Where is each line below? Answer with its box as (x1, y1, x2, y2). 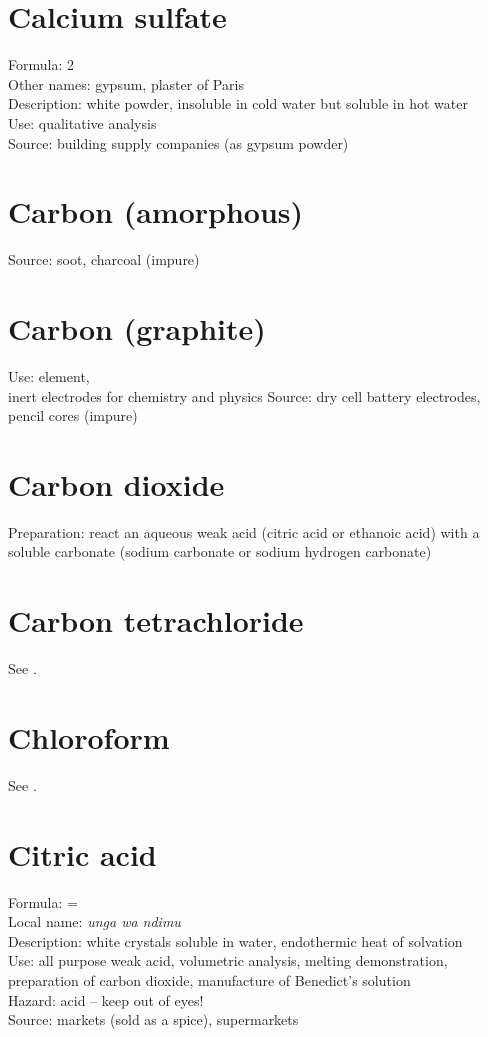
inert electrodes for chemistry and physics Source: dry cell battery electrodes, (8, 385, 481, 406)
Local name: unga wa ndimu (8, 911, 181, 932)
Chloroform (8, 716, 170, 757)
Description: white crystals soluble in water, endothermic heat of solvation (8, 930, 463, 951)
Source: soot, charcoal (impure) (8, 249, 200, 270)
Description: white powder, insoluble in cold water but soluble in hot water (8, 93, 468, 114)
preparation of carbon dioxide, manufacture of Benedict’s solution (8, 969, 411, 990)
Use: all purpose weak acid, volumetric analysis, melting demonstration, (8, 950, 448, 971)
